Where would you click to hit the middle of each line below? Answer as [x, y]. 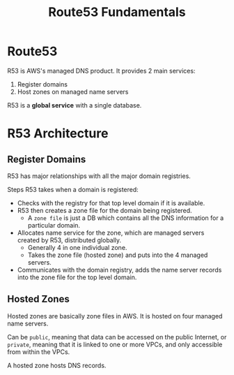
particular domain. [54, 225]
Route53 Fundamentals [117, 12]
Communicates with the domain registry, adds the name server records [119, 270]
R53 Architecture [58, 134]
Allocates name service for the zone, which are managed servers [111, 233]
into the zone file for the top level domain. [77, 277]
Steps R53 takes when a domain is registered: [73, 189]
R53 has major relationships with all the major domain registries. [99, 176]
